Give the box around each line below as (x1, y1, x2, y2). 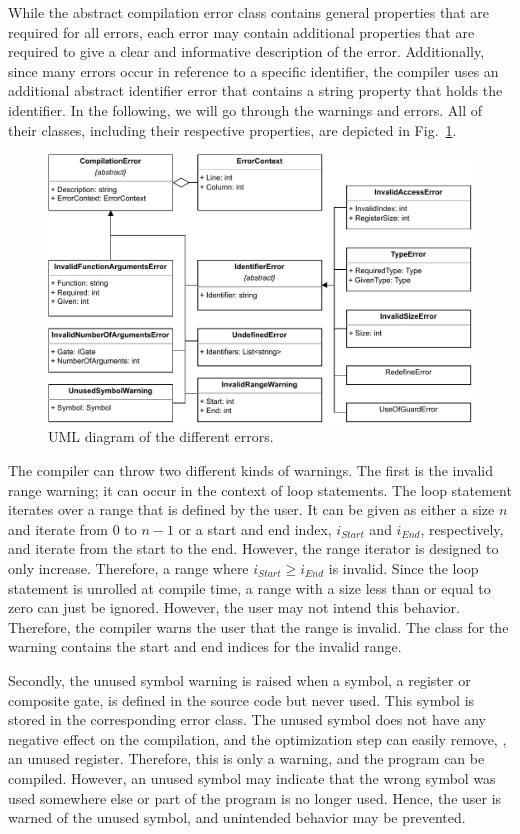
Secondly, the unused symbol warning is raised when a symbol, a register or (8, 670, 471, 690)
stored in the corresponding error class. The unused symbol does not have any (8, 709, 486, 730)
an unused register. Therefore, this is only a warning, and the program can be (8, 748, 485, 769)
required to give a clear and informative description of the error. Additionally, (8, 41, 485, 62)
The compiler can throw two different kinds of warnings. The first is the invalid (8, 460, 494, 481)
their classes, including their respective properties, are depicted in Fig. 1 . (8, 119, 457, 140)
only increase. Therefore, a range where (8, 558, 249, 579)
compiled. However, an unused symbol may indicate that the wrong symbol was (8, 767, 496, 788)
